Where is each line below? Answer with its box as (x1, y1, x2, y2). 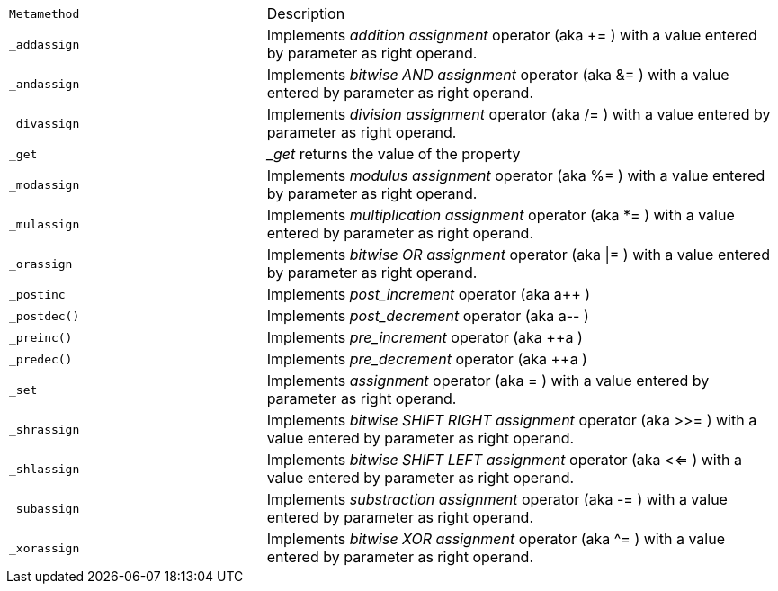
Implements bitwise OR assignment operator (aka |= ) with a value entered (266, 246, 770, 264)
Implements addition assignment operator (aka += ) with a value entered (266, 26, 757, 44)
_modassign (9, 177, 80, 192)
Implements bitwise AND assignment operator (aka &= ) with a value (266, 66, 729, 84)
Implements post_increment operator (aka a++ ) (266, 285, 591, 303)
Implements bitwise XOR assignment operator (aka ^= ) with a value (266, 530, 725, 548)
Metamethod (9, 6, 80, 21)
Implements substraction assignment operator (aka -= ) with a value (266, 490, 728, 508)
